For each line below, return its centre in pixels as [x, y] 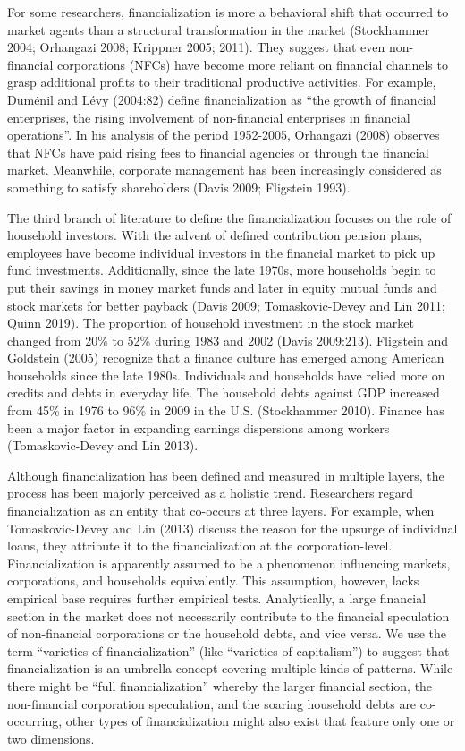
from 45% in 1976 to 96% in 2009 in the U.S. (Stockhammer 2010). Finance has [226, 410]
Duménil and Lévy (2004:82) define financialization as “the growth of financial [222, 99]
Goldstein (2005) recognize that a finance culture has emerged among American [226, 358]
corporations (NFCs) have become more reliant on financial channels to [253, 64]
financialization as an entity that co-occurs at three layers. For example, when [221, 511]
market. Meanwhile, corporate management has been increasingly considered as [224, 170]
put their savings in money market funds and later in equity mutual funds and [222, 287]
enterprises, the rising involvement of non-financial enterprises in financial [209, 117]
